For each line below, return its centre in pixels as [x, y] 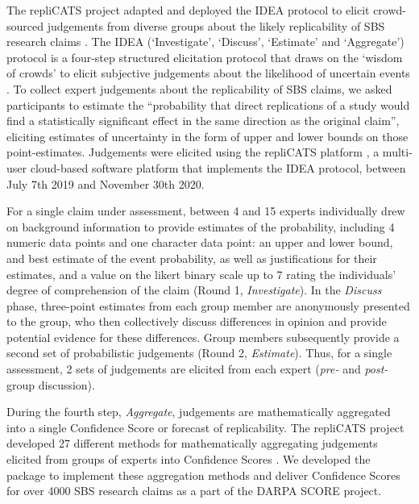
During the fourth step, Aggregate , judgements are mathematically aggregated [199, 412]
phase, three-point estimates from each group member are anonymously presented [208, 305]
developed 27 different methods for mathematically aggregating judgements [192, 443]
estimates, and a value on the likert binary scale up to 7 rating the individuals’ [201, 274]
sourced [25, 25]
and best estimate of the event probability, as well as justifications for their [192, 258]
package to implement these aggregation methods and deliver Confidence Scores [203, 475]
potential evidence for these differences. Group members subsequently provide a [203, 337]
